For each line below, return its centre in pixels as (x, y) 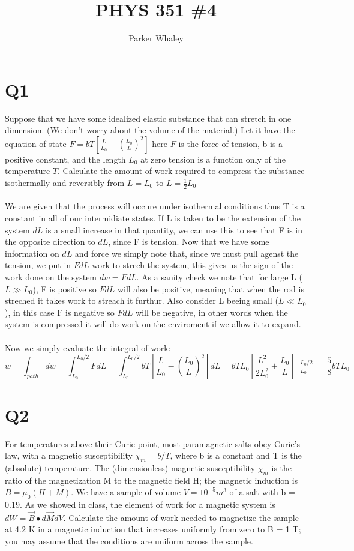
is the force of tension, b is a (231, 143)
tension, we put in (38, 265)
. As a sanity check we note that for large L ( (219, 277)
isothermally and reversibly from (65, 183)
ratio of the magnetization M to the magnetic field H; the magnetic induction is (151, 480)
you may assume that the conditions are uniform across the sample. (129, 541)
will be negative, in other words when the (212, 312)
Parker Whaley (156, 38)
